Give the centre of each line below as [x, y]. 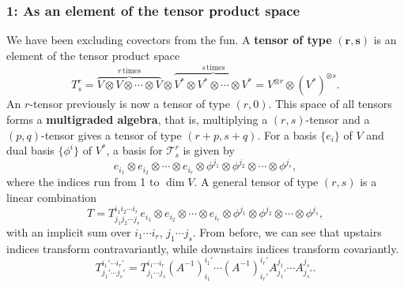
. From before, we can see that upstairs [287, 231]
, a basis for [134, 150]
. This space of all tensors [330, 104]
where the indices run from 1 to [83, 182]
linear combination [52, 197]
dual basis [30, 150]
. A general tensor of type [256, 182]
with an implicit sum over [69, 231]
